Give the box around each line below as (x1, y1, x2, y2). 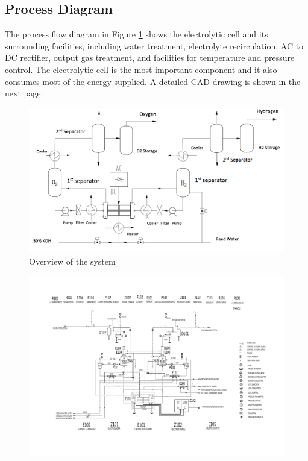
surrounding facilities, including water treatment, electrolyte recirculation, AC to (5, 39, 304, 52)
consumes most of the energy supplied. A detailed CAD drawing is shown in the (5, 75, 301, 87)
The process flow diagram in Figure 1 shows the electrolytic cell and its (5, 28, 268, 40)
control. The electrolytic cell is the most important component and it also (5, 63, 277, 75)
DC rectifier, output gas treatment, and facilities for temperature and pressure (5, 51, 295, 64)
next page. (5, 87, 43, 99)
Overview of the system (29, 254, 116, 267)
